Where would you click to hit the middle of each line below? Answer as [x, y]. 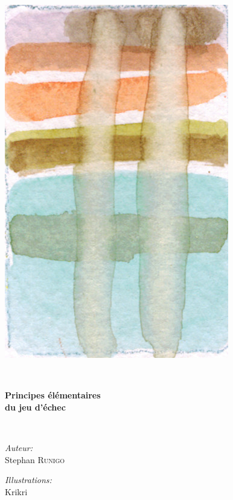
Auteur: [19, 447]
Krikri [16, 491]
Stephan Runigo [35, 459]
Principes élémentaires [53, 395]
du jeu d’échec [35, 407]
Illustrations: [28, 480]
